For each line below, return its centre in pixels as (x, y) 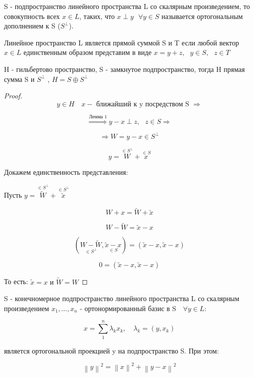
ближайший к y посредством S (143, 104)
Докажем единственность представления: (66, 172)
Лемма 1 (98, 117)
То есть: (16, 281)
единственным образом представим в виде (88, 52)
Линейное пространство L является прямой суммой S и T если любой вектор (122, 42)
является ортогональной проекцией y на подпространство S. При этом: (112, 350)
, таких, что (97, 16)
